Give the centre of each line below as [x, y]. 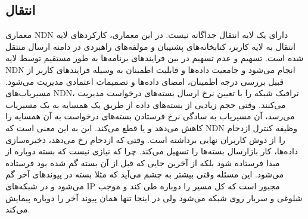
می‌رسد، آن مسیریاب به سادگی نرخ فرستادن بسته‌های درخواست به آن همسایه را [150, 116]
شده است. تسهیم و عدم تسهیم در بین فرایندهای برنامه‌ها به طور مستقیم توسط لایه [155, 58]
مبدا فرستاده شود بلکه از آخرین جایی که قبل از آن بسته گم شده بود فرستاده [143, 162]
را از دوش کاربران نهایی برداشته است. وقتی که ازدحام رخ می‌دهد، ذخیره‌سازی [145, 139]
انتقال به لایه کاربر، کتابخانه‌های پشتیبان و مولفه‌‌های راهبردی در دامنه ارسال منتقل [150, 46]
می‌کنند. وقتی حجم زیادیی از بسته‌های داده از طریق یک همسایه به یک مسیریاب [146, 104]
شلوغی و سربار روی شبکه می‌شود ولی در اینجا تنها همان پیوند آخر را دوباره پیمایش [154, 197]
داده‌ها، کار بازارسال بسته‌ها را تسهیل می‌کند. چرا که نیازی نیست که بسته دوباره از [152, 151]
